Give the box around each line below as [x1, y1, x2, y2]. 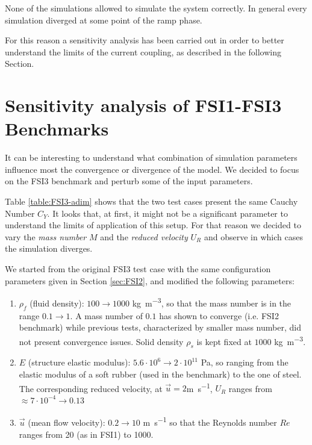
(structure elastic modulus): [28, 356, 131, 369]
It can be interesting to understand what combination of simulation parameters [5, 151, 298, 164]
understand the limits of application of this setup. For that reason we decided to [5, 219, 301, 231]
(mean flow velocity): [28, 416, 105, 428]
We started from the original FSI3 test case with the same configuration [5, 263, 271, 275]
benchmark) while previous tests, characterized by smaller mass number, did [19, 321, 301, 334]
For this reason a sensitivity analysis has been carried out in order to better [5, 34, 284, 46]
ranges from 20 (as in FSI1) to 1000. [19, 428, 154, 440]
